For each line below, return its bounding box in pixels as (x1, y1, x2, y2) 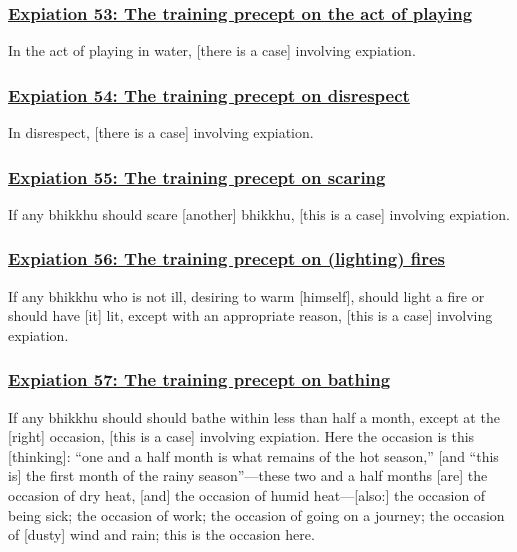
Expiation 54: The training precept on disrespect (8, 82, 410, 107)
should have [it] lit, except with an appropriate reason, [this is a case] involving (8, 305, 493, 326)
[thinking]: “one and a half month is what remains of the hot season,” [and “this (8, 445, 499, 466)
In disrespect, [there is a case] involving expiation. (8, 122, 314, 143)
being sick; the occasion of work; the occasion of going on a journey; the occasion (8, 504, 505, 525)
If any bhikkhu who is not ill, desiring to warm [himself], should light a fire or (8, 285, 485, 306)
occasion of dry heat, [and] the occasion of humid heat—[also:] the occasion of (8, 485, 486, 506)
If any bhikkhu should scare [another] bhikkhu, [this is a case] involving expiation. (8, 203, 510, 224)
